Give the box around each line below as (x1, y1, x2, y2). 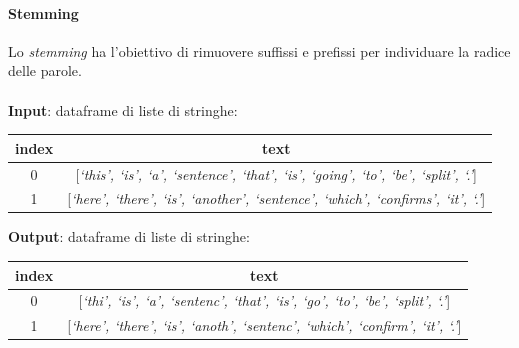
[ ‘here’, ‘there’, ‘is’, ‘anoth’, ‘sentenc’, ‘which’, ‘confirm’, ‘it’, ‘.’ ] (67, 315, 462, 336)
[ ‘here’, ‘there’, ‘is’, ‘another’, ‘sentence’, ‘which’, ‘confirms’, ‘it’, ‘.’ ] (67, 188, 486, 209)
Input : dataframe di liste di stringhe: (8, 99, 238, 120)
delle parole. (8, 60, 82, 81)
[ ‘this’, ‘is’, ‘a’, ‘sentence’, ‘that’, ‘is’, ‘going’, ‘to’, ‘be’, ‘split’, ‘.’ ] (75, 163, 477, 184)
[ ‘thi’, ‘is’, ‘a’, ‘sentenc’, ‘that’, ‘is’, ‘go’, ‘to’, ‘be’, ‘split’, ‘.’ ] (78, 290, 451, 311)
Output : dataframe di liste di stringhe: (8, 226, 250, 247)
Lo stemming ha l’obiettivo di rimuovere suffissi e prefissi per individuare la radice (8, 40, 511, 61)
